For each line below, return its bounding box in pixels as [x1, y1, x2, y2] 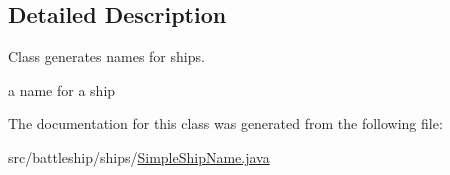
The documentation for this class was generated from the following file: [8, 113, 443, 134]
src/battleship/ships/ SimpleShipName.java [8, 146, 270, 167]
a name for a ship [8, 79, 116, 100]
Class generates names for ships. [8, 46, 205, 67]
